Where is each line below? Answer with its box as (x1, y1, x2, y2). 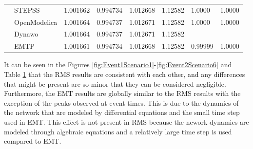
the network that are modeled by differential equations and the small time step (4, 107, 240, 117)
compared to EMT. (4, 136, 61, 146)
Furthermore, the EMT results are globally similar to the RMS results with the (4, 88, 241, 98)
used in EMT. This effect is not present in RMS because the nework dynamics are (4, 116, 249, 127)
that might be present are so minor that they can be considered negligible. (4, 78, 226, 89)
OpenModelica (14, 17, 58, 27)
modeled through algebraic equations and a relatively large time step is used (4, 126, 232, 136)
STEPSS (14, 4, 40, 15)
